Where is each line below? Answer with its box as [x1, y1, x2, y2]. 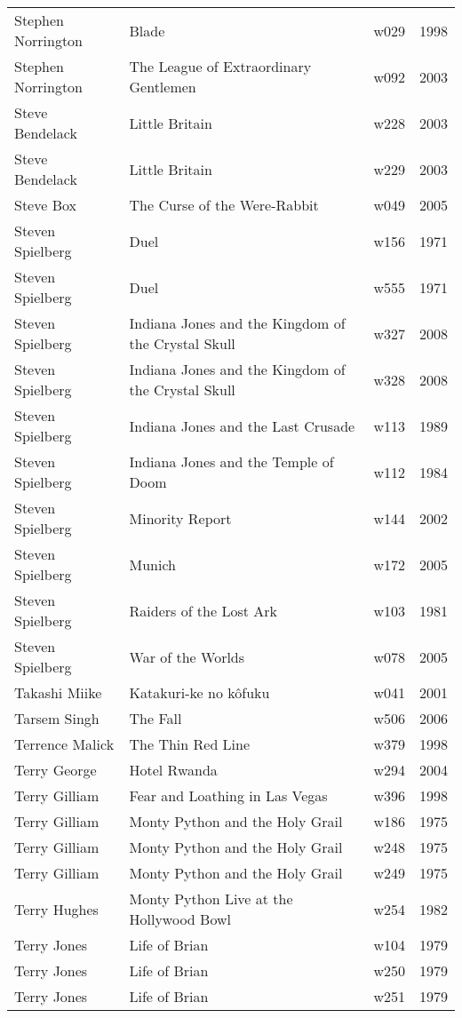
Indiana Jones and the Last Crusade [129, 415, 355, 436]
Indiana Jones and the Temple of [129, 451, 334, 472]
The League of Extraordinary [129, 56, 312, 76]
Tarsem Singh [14, 708, 100, 728]
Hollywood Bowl [129, 909, 231, 929]
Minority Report [129, 507, 232, 529]
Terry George [14, 760, 97, 780]
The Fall [129, 708, 182, 728]
